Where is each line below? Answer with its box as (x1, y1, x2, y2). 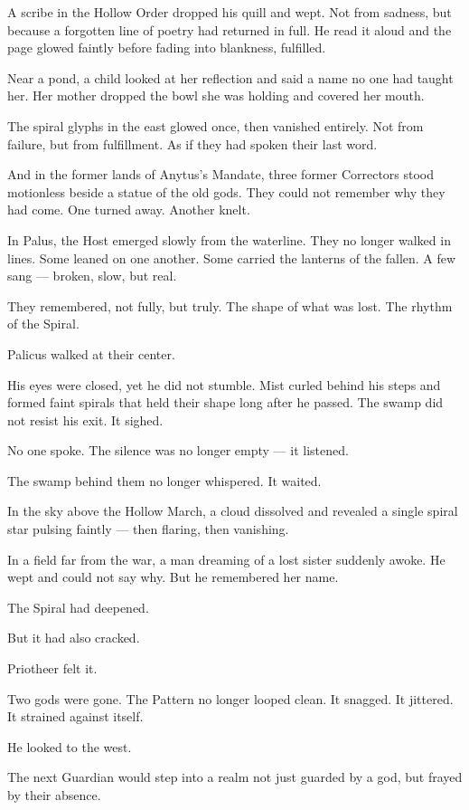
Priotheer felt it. (7, 659, 98, 678)
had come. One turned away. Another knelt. (7, 200, 250, 219)
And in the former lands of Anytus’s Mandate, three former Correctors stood (7, 165, 435, 184)
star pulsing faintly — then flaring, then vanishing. (7, 519, 289, 538)
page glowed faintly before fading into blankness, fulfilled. (7, 38, 326, 57)
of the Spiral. (7, 314, 80, 333)
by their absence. (7, 786, 101, 804)
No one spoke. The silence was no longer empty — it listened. (7, 441, 349, 460)
